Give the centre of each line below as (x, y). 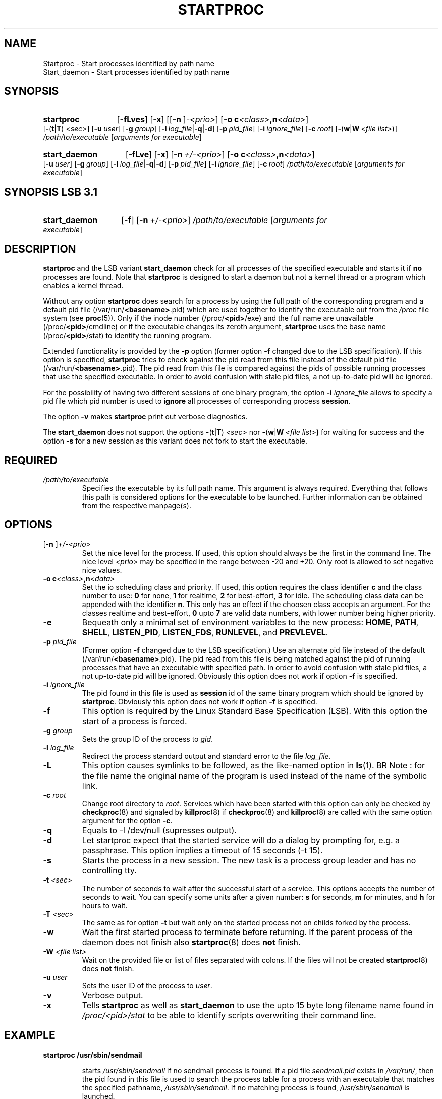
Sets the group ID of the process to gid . (148, 739)
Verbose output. (113, 995)
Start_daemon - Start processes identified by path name (136, 72)
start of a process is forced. (134, 721)
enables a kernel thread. (83, 286)
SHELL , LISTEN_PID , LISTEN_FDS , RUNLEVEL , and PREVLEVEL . (205, 632)
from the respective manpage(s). (136, 505)
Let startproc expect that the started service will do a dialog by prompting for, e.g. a (241, 840)
